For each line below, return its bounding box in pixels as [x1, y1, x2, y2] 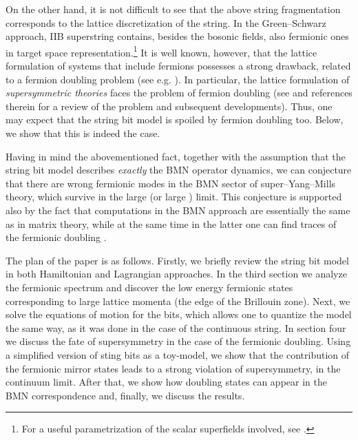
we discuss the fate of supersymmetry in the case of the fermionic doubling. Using [6, 334, 351, 348]
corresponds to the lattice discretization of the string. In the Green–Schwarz [6, 15, 326, 30]
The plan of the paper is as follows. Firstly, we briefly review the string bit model [6, 253, 349, 267]
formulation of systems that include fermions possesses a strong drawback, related [6, 59, 351, 73]
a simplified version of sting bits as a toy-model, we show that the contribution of [6, 347, 350, 362]
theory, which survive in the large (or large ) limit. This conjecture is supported [6, 189, 342, 204]
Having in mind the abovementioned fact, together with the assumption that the [6, 149, 346, 163]
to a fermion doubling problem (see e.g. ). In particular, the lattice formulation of [6, 72, 350, 86]
